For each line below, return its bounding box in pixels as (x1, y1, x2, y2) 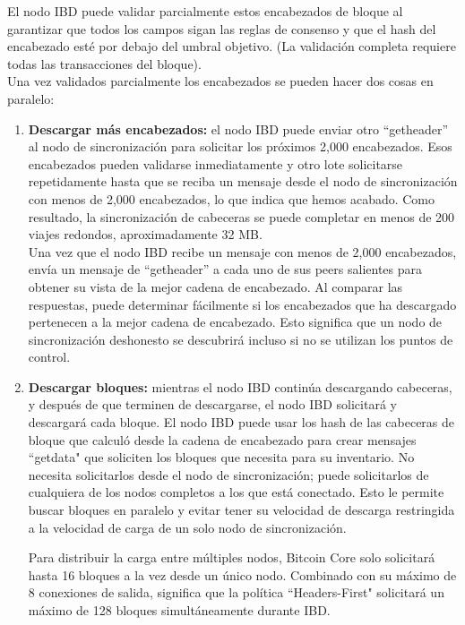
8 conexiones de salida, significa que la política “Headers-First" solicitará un (28, 583, 444, 602)
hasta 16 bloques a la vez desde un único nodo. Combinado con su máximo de (28, 565, 457, 584)
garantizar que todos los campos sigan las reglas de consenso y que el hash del (7, 19, 436, 38)
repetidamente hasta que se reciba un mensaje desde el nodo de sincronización (28, 172, 458, 191)
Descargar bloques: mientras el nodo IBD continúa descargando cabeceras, (28, 377, 452, 396)
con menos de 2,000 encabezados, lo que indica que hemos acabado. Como (28, 189, 435, 208)
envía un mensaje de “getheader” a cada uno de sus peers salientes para (28, 260, 422, 278)
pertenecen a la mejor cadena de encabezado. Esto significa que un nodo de (28, 312, 443, 331)
